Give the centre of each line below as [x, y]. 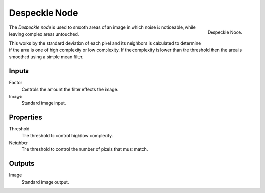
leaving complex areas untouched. [44, 34]
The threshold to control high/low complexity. [67, 136]
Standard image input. [44, 103]
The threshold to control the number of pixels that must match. [85, 149]
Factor [15, 83]
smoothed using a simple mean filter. [46, 57]
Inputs [19, 71]
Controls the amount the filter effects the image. [70, 89]
